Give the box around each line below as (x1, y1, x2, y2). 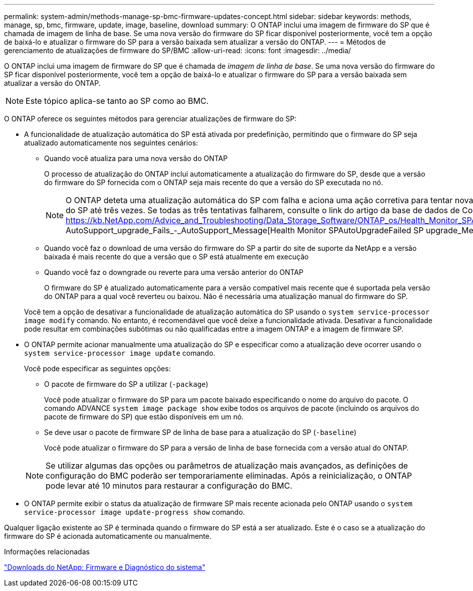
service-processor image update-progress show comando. (24, 508, 245, 516)
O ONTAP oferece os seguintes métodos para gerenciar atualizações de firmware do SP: (4, 114, 297, 123)
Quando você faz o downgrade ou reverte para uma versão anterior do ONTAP (44, 268, 304, 276)
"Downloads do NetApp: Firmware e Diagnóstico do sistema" (4, 563, 205, 571)
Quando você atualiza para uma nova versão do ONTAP (44, 154, 228, 163)
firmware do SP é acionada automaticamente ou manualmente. (4, 532, 211, 540)
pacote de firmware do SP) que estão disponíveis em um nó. (44, 412, 244, 421)
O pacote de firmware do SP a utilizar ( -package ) (44, 380, 208, 388)
